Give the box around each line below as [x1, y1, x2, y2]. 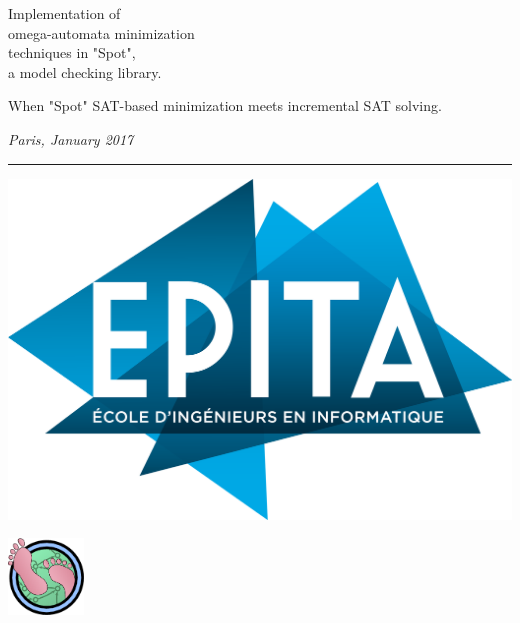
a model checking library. [8, 61, 162, 82]
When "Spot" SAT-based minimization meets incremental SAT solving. [8, 95, 442, 116]
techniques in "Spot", [8, 42, 136, 63]
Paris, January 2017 [8, 128, 134, 149]
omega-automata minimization [8, 22, 195, 43]
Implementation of [8, 3, 121, 23]
